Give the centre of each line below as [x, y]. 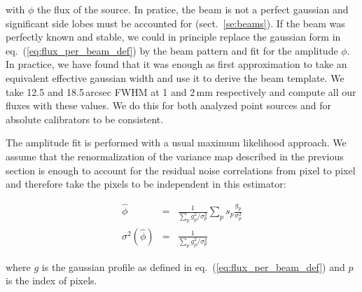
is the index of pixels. [51, 280]
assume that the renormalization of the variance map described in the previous [175, 156]
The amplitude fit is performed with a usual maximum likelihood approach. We [176, 142]
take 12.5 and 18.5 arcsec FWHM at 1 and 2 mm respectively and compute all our [181, 91]
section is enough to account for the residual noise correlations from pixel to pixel [181, 170]
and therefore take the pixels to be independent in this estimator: [146, 184]
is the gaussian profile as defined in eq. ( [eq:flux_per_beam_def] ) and [193, 266]
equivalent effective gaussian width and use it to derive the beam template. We [175, 77]
